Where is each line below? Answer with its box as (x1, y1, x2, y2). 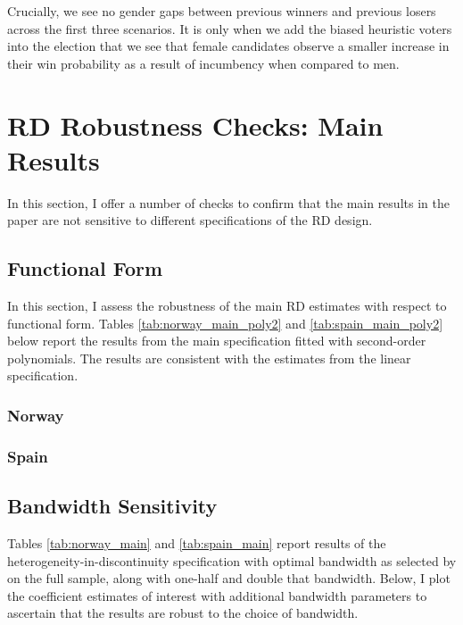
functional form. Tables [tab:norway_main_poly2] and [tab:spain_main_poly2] (7, 313, 443, 332)
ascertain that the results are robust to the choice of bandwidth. (7, 604, 359, 622)
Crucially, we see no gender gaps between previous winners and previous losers (7, 2, 436, 20)
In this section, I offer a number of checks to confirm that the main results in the (7, 193, 450, 212)
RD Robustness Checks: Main (7, 106, 384, 143)
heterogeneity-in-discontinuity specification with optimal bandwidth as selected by (7, 551, 457, 570)
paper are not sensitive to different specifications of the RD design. (7, 211, 373, 229)
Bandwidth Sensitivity (7, 492, 218, 520)
